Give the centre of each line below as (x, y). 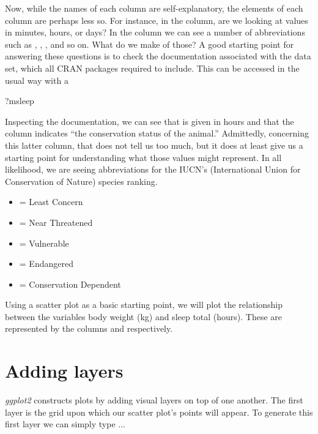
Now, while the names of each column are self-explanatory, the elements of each (154, 8)
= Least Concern (51, 202)
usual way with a (37, 80)
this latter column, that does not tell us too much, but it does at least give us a (154, 145)
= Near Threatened (56, 222)
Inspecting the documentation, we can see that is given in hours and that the (150, 121)
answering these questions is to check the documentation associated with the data (158, 56)
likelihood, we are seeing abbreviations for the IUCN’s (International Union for (153, 169)
